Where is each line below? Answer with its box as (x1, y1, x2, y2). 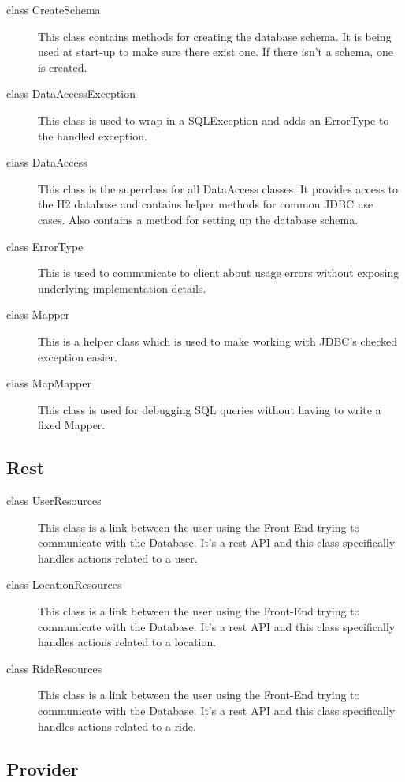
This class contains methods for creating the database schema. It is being (38, 28, 392, 44)
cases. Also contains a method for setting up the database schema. (38, 211, 359, 227)
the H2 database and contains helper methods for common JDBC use (38, 196, 373, 212)
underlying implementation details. (38, 279, 206, 296)
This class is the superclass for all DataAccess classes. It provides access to (38, 180, 399, 196)
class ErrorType (6, 238, 84, 254)
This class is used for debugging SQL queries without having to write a (38, 401, 381, 417)
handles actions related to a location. (38, 634, 217, 650)
